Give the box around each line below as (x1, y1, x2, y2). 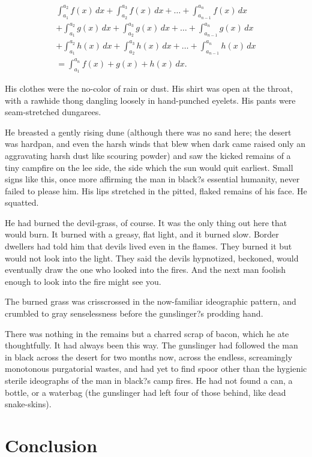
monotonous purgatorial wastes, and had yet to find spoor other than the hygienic (5, 362, 307, 375)
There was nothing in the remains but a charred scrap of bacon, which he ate (5, 327, 289, 339)
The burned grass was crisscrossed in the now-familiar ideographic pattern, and (5, 295, 296, 308)
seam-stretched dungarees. (5, 106, 101, 118)
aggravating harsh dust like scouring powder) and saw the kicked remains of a (5, 149, 291, 161)
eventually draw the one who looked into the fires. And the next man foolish (5, 263, 286, 276)
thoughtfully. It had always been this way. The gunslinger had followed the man (5, 339, 298, 351)
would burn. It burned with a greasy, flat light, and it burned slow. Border (5, 228, 279, 240)
